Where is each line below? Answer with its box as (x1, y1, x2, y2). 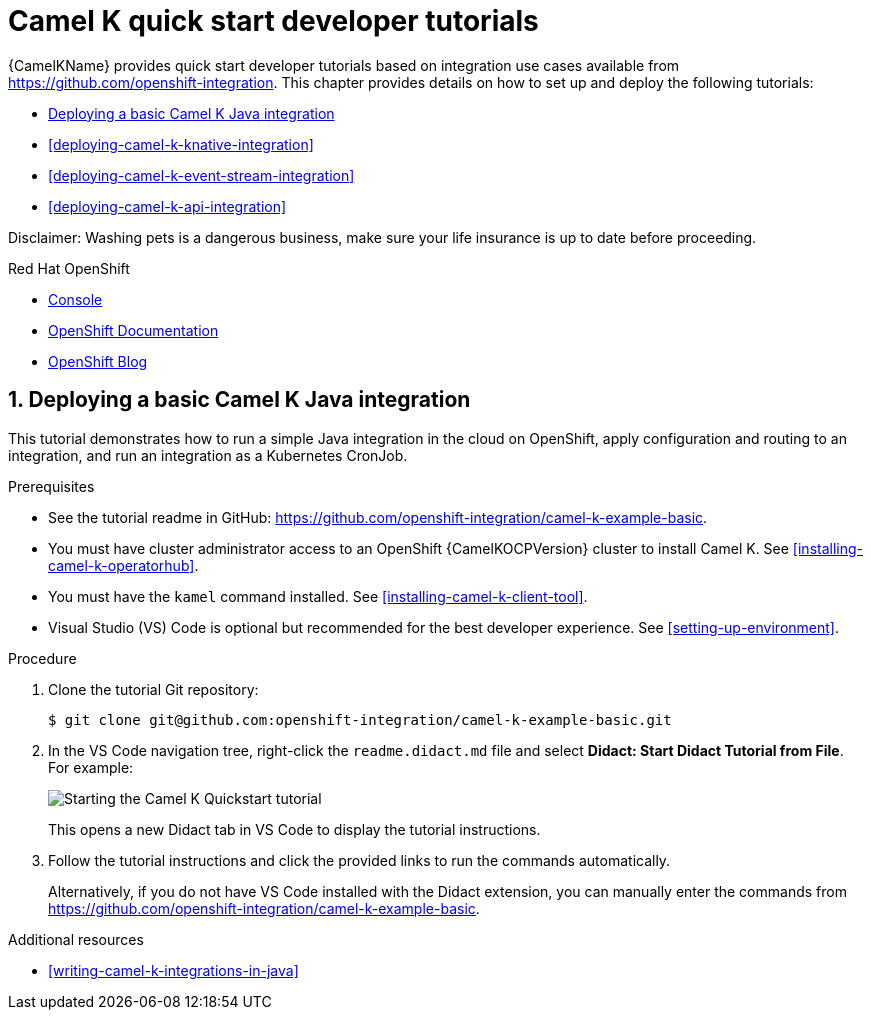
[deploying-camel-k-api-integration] (48, 197, 287, 215)
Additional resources (8, 930, 144, 948)
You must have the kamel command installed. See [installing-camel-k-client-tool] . (48, 587, 588, 605)
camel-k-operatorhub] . (48, 556, 199, 574)
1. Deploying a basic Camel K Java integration (8, 387, 471, 413)
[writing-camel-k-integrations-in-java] (48, 961, 299, 979)
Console (48, 290, 103, 308)
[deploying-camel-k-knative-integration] (48, 135, 314, 153)
